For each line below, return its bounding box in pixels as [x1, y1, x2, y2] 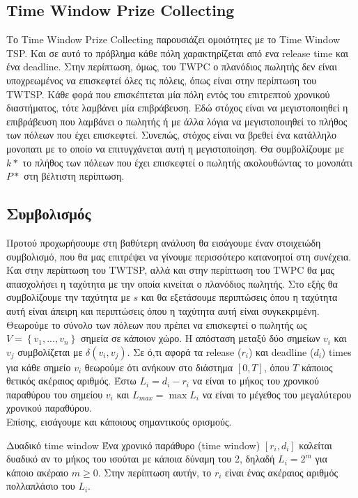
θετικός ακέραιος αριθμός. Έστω [6, 373, 137, 388]
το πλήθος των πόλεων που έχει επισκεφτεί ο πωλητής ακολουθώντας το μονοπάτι [22, 155, 353, 169]
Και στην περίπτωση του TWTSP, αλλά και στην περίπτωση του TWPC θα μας [6, 263, 335, 277]
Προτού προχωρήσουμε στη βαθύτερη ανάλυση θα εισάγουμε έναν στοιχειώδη [6, 235, 321, 249]
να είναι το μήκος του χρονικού [192, 373, 319, 388]
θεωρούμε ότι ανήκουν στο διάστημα [84, 359, 233, 374]
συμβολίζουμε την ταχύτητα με [6, 290, 130, 304]
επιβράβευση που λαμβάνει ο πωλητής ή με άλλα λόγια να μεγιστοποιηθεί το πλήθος [6, 114, 348, 128]
